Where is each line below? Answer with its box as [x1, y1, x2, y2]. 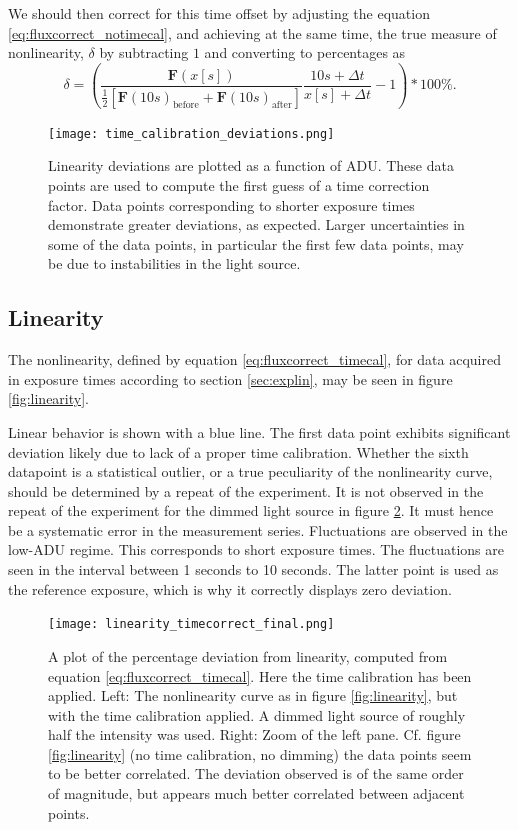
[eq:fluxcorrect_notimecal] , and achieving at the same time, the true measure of [8, 22, 497, 43]
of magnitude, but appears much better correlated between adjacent [48, 783, 465, 804]
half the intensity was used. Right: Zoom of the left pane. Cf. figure [48, 724, 461, 745]
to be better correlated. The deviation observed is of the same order [48, 763, 464, 784]
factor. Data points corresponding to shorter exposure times [48, 194, 415, 215]
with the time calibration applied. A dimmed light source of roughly [48, 704, 466, 725]
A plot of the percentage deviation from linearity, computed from [48, 645, 448, 666]
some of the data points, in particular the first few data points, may [48, 233, 464, 254]
